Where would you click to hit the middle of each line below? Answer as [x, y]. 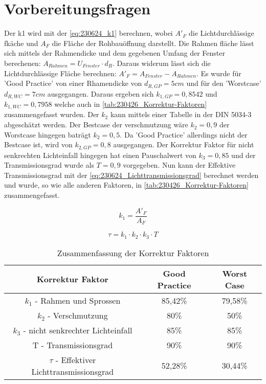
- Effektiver [76, 359]
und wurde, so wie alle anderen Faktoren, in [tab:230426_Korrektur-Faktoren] [126, 185]
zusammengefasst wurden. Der [52, 114]
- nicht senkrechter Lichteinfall [78, 330]
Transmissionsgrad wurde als [49, 165]
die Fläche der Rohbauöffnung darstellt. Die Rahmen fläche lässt [153, 43]
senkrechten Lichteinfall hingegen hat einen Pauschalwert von [100, 155]
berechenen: [23, 63]
